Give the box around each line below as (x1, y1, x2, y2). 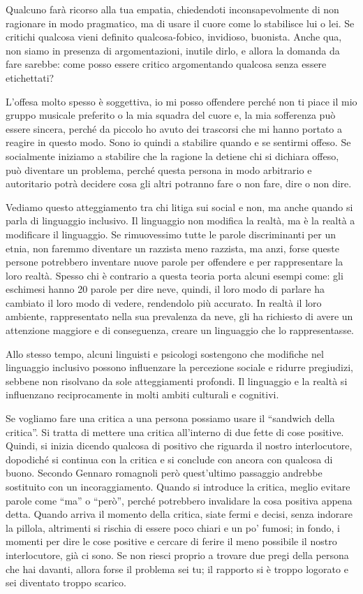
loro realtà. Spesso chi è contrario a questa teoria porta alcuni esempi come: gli (6, 268, 343, 282)
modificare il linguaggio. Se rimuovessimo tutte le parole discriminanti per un (6, 226, 336, 241)
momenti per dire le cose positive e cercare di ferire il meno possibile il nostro (6, 534, 337, 549)
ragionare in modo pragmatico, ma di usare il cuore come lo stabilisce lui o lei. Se (6, 15, 355, 30)
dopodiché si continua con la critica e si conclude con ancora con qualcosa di (6, 451, 333, 466)
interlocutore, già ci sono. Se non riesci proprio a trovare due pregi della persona (6, 547, 349, 562)
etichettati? (6, 70, 54, 85)
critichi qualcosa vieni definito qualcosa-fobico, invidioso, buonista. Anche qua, (6, 29, 342, 44)
